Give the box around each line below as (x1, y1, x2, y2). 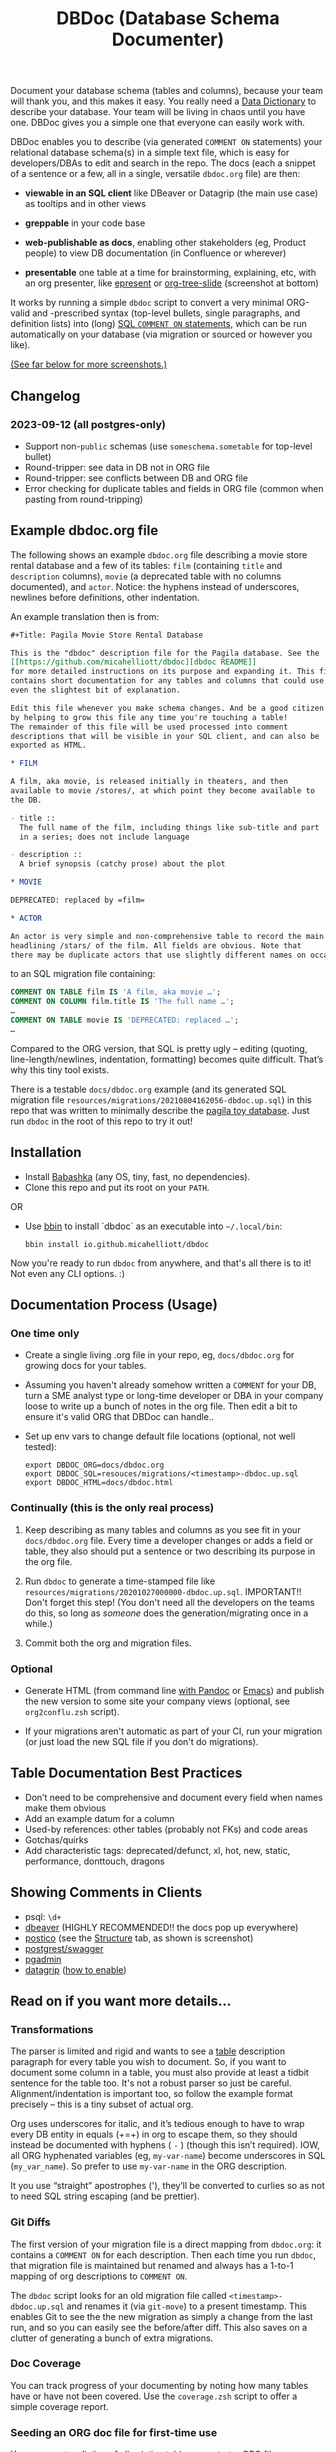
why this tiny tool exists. (10, 1063, 110, 1076)
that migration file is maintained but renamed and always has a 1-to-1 (10, 2259, 294, 2271)
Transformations (10, 2022, 94, 2036)
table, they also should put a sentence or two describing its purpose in (24, 1545, 316, 1557)
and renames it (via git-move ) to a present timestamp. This (66, 2300, 307, 2312)
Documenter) (111, 28, 225, 51)
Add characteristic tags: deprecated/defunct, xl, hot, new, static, (24, 1844, 291, 1856)
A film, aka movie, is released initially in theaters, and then (10, 777, 288, 787)
